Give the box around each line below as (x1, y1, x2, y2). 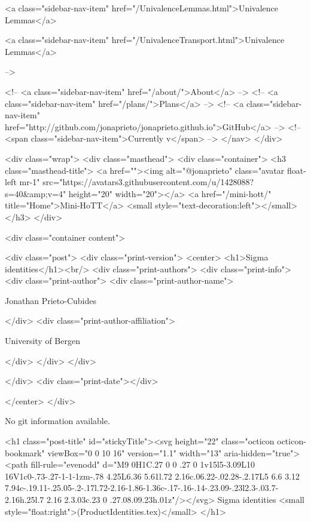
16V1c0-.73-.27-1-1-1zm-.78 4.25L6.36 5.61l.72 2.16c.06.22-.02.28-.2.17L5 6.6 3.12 (5, 469, 300, 482)
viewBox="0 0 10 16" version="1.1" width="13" (47, 446, 222, 459)
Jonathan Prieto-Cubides (5, 294, 96, 306)
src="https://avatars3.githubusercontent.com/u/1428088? (42, 176, 254, 188)
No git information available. (5, 414, 110, 427)
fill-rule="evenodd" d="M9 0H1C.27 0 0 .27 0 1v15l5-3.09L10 (31, 458, 255, 471)
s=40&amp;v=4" (5, 187, 66, 199)
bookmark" (5, 446, 45, 459)
